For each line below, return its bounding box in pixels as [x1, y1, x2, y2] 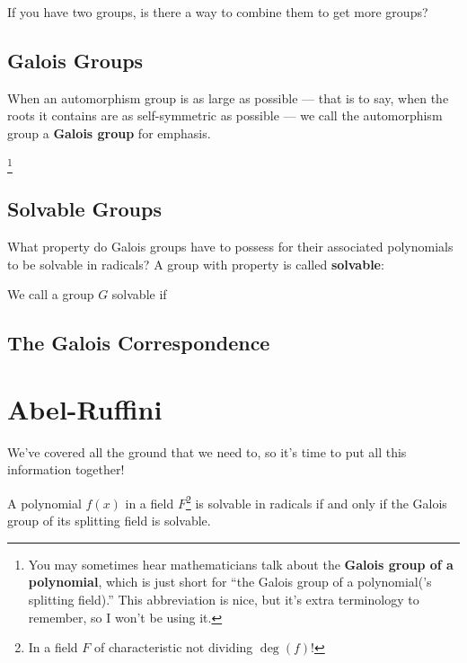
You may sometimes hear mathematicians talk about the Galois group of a [28, 554, 454, 573]
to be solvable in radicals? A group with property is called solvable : [7, 254, 384, 273]
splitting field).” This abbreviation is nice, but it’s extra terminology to [28, 590, 419, 609]
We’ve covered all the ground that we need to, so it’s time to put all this [7, 442, 407, 461]
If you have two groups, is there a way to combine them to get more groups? [7, 3, 428, 21]
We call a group [7, 285, 94, 304]
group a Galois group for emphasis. [7, 123, 211, 142]
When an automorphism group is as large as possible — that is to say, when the [7, 88, 449, 107]
